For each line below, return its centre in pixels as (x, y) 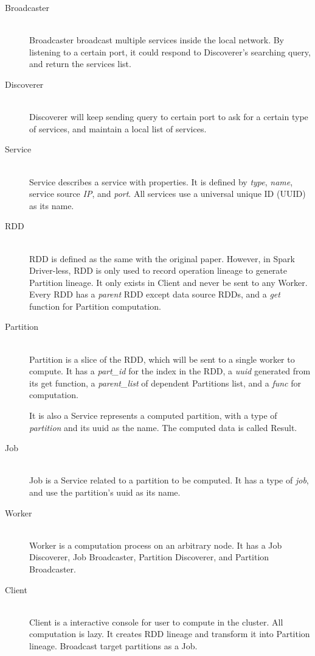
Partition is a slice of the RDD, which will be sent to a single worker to (162, 359)
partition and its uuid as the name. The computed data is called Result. (163, 427)
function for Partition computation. (95, 306)
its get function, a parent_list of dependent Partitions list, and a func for (165, 383)
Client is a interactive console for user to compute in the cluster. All (156, 622)
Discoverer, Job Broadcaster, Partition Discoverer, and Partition (149, 557)
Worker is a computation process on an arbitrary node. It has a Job (156, 545)
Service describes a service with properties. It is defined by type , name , (161, 181)
